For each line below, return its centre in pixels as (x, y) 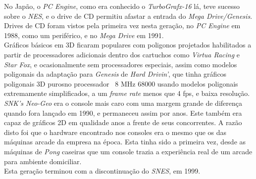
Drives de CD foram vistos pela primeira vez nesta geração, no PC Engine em (122, 25)
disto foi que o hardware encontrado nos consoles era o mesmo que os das (115, 132)
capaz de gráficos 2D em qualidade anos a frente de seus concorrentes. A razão (123, 122)
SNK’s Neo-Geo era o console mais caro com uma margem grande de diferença (123, 103)
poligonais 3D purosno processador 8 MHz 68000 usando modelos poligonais (121, 83)
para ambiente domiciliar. (43, 161)
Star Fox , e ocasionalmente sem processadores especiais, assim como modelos (121, 64)
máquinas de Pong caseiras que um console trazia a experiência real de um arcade (128, 151)
